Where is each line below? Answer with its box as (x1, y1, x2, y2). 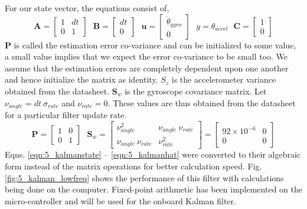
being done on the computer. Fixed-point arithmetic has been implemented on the (5, 183, 302, 195)
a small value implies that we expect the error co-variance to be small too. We (5, 50, 288, 63)
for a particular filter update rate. (5, 109, 127, 121)
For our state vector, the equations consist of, (5, 2, 169, 14)
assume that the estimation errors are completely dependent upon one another (5, 61, 289, 74)
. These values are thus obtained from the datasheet (107, 96, 296, 109)
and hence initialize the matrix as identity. (5, 73, 158, 86)
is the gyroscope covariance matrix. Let (125, 84, 267, 97)
